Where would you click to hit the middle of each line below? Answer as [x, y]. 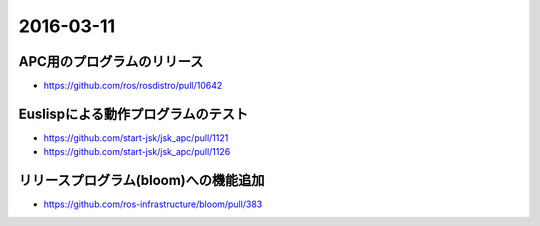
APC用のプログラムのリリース [111, 61]
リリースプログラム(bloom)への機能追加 [141, 180]
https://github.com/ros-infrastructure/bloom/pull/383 [153, 204]
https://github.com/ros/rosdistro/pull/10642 [133, 86]
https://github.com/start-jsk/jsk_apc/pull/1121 [136, 137]
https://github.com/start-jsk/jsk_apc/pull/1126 [137, 152]
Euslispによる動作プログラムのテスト [133, 113]
